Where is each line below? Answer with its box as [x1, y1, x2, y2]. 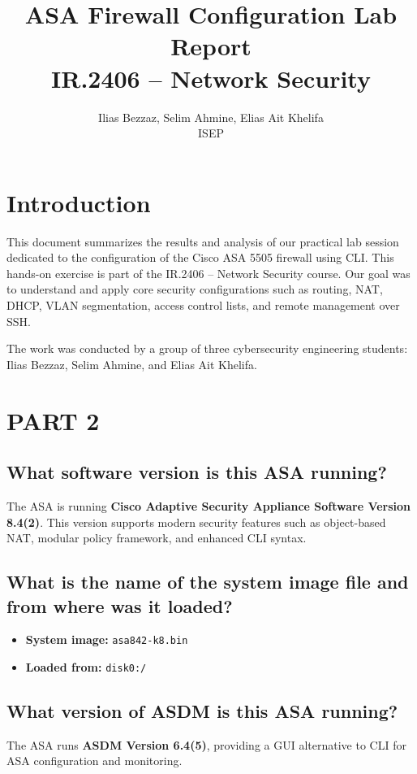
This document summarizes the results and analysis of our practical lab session [6, 233, 399, 250]
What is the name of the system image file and [6, 569, 409, 594]
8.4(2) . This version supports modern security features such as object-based [6, 513, 386, 530]
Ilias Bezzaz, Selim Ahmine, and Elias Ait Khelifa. [6, 355, 257, 372]
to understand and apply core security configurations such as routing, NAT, [6, 280, 383, 298]
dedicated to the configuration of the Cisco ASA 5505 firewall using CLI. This [6, 249, 394, 266]
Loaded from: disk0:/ [25, 658, 147, 675]
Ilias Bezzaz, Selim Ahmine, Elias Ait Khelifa [98, 108, 324, 125]
